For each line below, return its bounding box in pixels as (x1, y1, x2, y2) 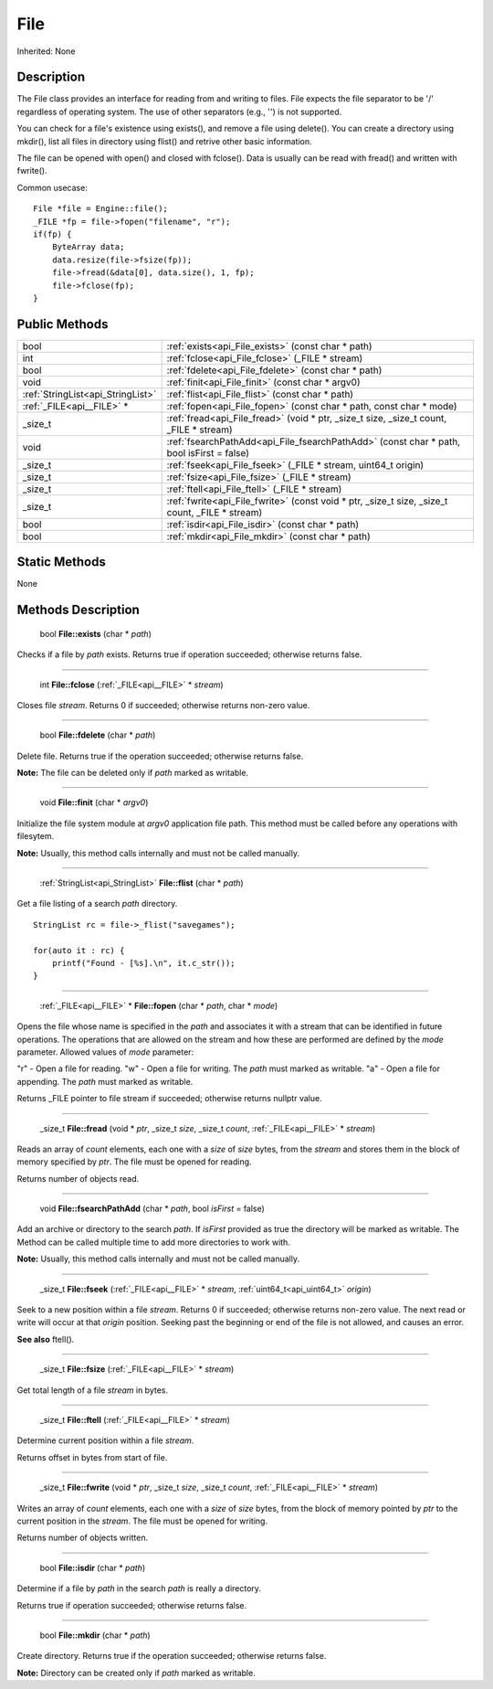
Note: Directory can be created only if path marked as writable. (16, 1667, 256, 1678)
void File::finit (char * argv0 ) (39, 797, 149, 808)
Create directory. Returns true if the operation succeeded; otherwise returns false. (16, 1651, 327, 1662)
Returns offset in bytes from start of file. (16, 1451, 168, 1462)
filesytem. (16, 831, 55, 842)
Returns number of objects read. (16, 1173, 140, 1184)
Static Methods (16, 554, 107, 570)
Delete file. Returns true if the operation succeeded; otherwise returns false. (16, 750, 304, 761)
